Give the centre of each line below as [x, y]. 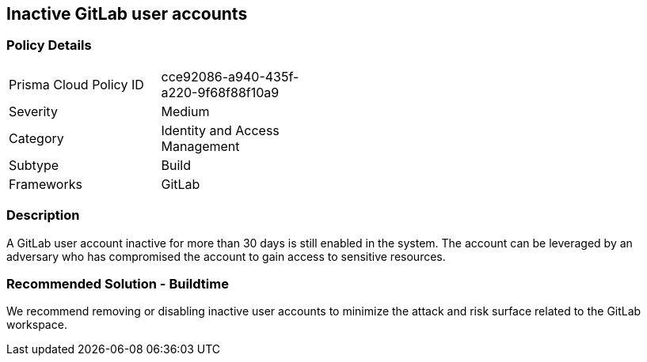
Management [200, 146]
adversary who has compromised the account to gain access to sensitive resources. [226, 256]
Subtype [34, 165]
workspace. [37, 325]
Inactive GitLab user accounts [127, 14]
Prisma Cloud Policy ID [76, 84]
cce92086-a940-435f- [230, 76]
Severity [33, 111]
